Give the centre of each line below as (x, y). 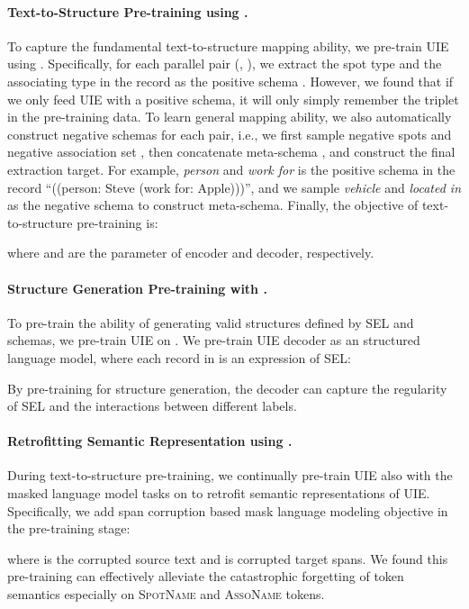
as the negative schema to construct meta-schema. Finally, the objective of (213, 205)
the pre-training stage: (69, 528)
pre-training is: (117, 222)
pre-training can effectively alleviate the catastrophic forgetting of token (206, 576)
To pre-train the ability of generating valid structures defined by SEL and (211, 322)
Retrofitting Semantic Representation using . (150, 441)
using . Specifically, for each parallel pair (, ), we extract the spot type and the (225, 64)
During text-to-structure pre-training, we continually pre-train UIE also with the (230, 475)
